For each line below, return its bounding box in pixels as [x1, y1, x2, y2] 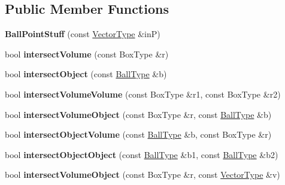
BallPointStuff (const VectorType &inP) [5, 28, 160, 40]
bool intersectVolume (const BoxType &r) [5, 47, 169, 60]
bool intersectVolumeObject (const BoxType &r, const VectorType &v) [5, 168, 280, 181]
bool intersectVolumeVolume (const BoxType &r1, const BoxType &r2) [5, 87, 281, 100]
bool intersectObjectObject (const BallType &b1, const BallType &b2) [5, 148, 278, 160]
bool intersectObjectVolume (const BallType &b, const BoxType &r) [5, 128, 272, 141]
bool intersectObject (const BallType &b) [5, 68, 167, 80]
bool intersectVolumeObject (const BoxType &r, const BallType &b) [5, 108, 272, 120]
